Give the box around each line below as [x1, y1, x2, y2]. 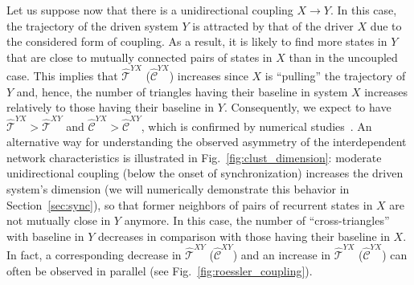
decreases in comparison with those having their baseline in [98, 227, 390, 244]
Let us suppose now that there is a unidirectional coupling [6, 2, 293, 18]
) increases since [169, 67, 248, 84]
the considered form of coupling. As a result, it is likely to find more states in [6, 33, 387, 50]
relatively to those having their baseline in [6, 99, 215, 116]
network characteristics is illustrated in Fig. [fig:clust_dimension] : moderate [6, 149, 382, 165]
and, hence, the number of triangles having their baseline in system [16, 83, 348, 100]
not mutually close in [6, 212, 111, 229]
